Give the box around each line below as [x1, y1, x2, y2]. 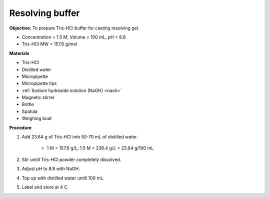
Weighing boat [21, 115, 52, 121]
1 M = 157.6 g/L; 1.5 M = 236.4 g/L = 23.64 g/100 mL [46, 145, 154, 151]
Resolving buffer [9, 7, 80, 18]
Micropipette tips [21, 80, 57, 86]
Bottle [21, 101, 34, 107]
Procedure [9, 124, 32, 130]
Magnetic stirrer [21, 94, 55, 100]
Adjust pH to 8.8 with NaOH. [21, 165, 80, 172]
